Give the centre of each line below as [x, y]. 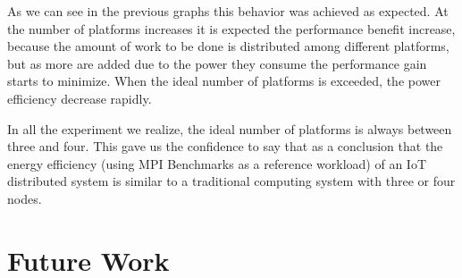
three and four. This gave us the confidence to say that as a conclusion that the [225, 146]
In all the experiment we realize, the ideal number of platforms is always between [230, 128]
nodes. [25, 198]
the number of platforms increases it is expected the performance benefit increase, [231, 28]
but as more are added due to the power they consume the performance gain [217, 63]
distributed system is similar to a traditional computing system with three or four [231, 181]
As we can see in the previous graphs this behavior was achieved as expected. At [228, 11]
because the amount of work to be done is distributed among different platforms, [228, 46]
